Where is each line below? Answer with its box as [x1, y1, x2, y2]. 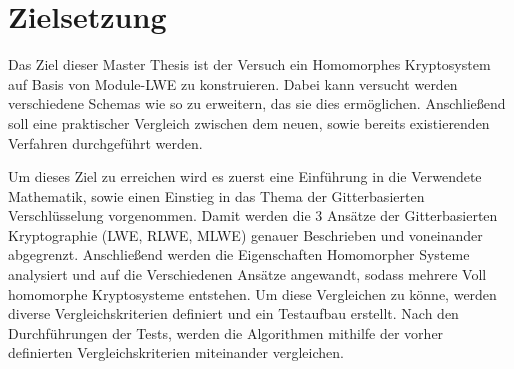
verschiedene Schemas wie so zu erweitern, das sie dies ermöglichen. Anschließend [8, 93, 506, 114]
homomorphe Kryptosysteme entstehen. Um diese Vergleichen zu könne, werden [8, 283, 497, 304]
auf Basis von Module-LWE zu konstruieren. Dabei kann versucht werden [8, 73, 458, 94]
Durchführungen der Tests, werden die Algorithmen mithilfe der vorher [8, 322, 444, 343]
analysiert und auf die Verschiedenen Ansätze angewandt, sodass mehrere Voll [8, 264, 487, 285]
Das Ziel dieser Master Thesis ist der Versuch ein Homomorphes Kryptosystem [8, 54, 491, 75]
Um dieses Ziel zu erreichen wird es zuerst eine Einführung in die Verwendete [8, 166, 482, 187]
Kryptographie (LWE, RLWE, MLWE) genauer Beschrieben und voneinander [8, 224, 483, 245]
